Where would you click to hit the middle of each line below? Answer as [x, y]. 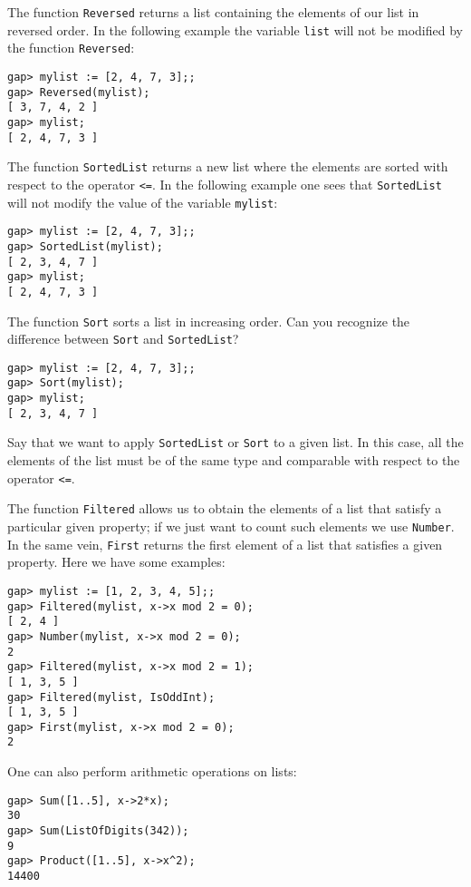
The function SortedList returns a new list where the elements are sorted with [228, 166]
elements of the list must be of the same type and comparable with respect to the [234, 460]
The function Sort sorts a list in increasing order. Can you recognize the [209, 321]
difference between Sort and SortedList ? [123, 339]
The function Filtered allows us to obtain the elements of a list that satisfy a [225, 508]
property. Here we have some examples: [116, 562]
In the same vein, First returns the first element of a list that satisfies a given [225, 544]
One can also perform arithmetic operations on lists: [152, 771]
